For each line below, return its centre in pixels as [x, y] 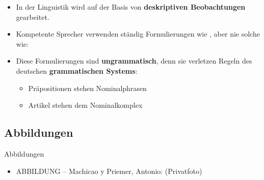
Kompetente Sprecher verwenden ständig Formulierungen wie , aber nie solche [138, 34]
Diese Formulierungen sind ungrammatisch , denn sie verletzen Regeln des [134, 61]
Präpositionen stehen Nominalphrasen [87, 88]
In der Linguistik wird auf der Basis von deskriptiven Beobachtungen [131, 7]
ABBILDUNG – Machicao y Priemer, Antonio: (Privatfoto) [109, 171]
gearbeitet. [33, 17]
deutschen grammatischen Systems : [77, 70]
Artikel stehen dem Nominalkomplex [85, 105]
